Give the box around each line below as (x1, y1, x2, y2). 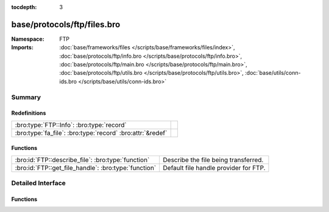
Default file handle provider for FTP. (163, 163, 266, 172)
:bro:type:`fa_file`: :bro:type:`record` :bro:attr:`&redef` (15, 128, 168, 137)
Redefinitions (11, 109, 46, 117)
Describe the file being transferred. (163, 156, 264, 164)
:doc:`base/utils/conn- (244, 69, 301, 77)
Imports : (11, 44, 34, 51)
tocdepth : (11, 4, 37, 10)
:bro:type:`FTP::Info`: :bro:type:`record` (15, 120, 127, 129)
